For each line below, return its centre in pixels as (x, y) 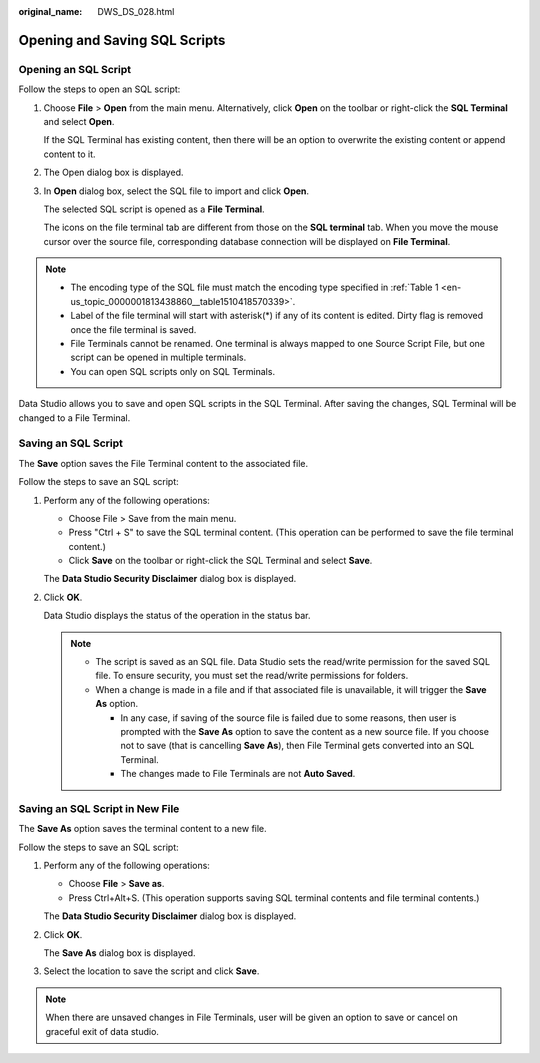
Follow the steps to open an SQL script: (99, 89)
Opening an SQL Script (75, 69)
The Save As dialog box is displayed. (119, 953)
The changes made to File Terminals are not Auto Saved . (238, 774)
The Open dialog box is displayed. (113, 172)
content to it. (69, 154)
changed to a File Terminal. (74, 417)
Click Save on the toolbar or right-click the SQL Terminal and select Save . (220, 561)
